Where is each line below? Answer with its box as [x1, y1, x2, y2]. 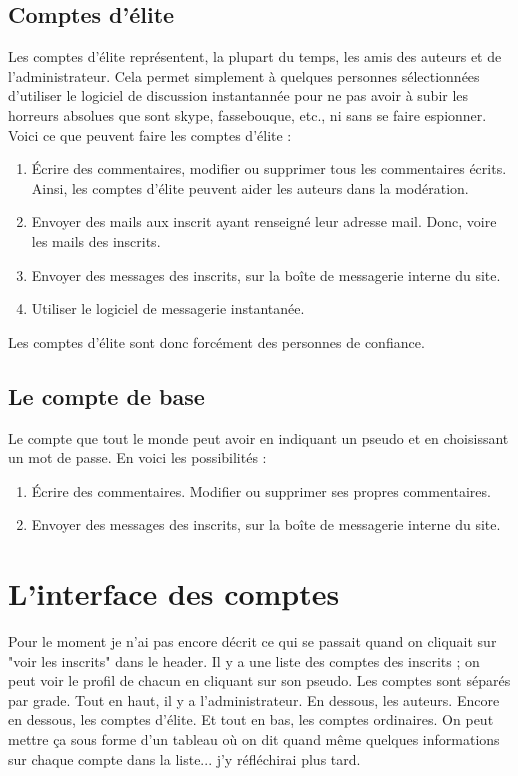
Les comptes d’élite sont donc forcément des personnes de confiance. [8, 331, 425, 352]
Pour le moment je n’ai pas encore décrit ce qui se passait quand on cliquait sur [8, 631, 497, 652]
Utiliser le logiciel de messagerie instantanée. [31, 298, 305, 319]
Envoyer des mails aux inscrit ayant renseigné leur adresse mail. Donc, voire [31, 211, 497, 232]
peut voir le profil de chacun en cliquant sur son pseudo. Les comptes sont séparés [8, 670, 511, 691]
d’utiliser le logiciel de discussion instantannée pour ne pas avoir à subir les [8, 85, 469, 106]
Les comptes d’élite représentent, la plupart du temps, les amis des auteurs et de [8, 46, 502, 67]
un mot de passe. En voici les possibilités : [8, 447, 267, 468]
